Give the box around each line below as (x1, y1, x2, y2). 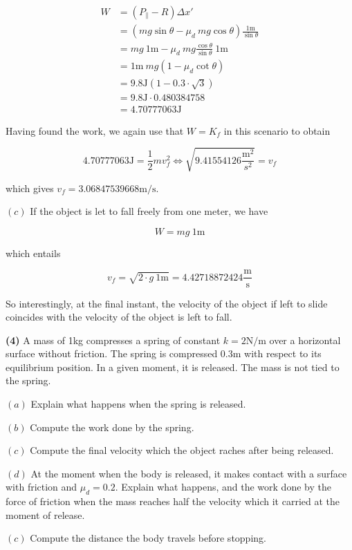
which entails (6, 245, 61, 260)
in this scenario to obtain (223, 123, 331, 137)
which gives (6, 180, 54, 195)
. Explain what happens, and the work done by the (115, 480, 331, 494)
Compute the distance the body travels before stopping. (30, 531, 266, 545)
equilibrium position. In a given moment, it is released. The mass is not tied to (6, 359, 340, 374)
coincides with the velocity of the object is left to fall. (6, 310, 232, 324)
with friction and (6, 480, 77, 494)
